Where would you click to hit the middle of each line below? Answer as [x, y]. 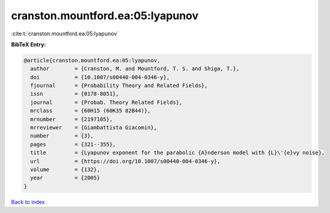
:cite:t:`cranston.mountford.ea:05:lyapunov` [65, 34]
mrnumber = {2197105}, [72, 119]
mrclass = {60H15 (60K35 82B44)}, [90, 111]
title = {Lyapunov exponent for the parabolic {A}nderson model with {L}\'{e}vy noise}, [178, 153]
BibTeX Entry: [29, 44]
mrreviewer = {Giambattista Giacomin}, [94, 128]
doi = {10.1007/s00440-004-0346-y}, [100, 77]
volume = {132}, [65, 169]
